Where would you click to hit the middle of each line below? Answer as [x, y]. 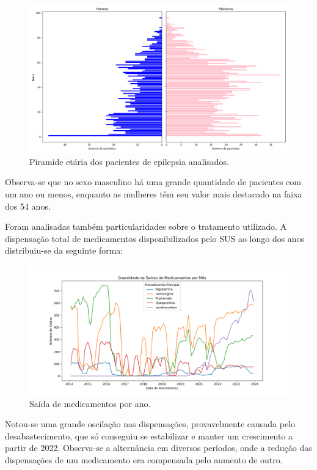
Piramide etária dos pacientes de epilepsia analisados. [129, 161]
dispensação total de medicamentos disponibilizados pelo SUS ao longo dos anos [155, 238]
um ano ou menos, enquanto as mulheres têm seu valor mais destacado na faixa [154, 194]
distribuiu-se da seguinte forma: [64, 250]
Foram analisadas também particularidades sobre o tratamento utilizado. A [146, 226]
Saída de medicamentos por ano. [90, 403]
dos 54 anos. [28, 206]
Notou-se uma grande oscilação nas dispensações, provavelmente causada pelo [150, 424]
